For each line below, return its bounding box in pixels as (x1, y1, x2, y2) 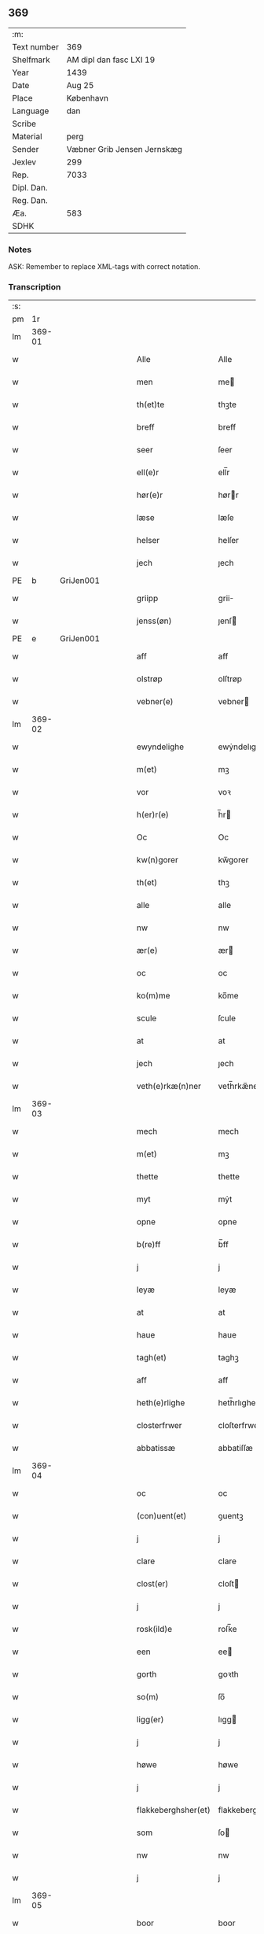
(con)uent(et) (136, 1511, 187, 1522)
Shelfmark (12, 54, 50, 65)
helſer (218, 535, 240, 546)
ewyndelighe (136, 741, 185, 752)
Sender (12, 143, 39, 154)
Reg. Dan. (12, 194, 49, 205)
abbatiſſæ (218, 1443, 254, 1454)
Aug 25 (66, 79, 94, 90)
